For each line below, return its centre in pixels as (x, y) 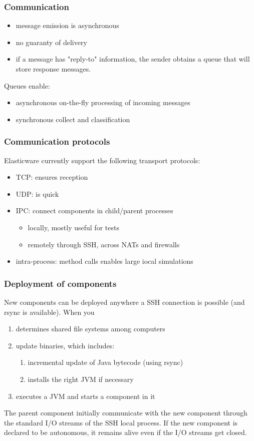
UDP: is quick (37, 193)
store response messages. (53, 69)
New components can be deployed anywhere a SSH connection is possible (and (124, 302)
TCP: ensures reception (52, 177)
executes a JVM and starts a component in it (85, 396)
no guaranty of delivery (51, 42)
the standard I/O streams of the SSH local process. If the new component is (121, 422)
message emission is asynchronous (67, 25)
